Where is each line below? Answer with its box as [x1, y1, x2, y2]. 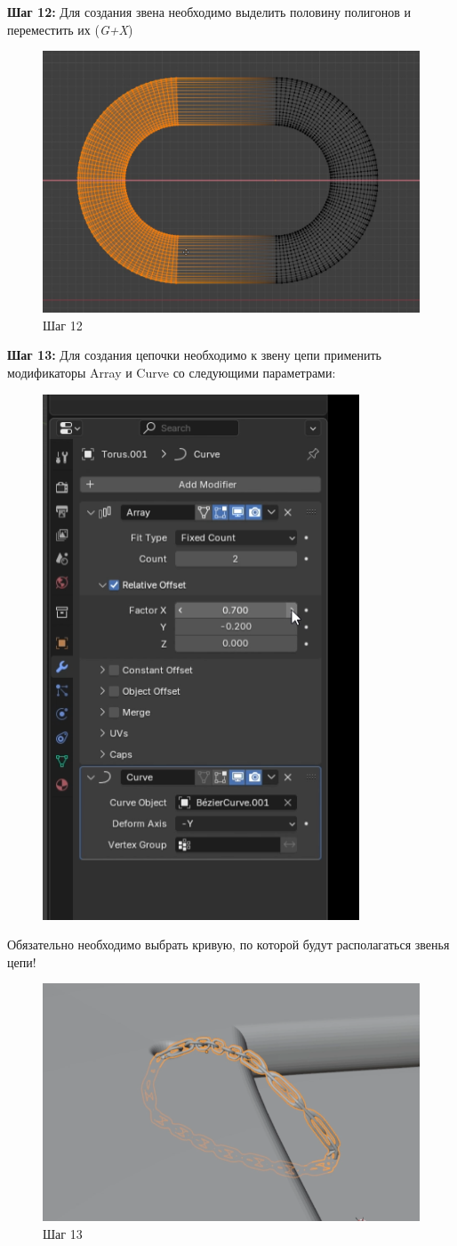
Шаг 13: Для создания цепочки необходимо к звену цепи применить [7, 346, 382, 364]
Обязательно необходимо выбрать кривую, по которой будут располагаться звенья [7, 935, 450, 954]
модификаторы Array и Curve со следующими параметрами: [7, 363, 336, 382]
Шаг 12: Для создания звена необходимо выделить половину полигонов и [7, 3, 412, 20]
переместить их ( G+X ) [7, 20, 133, 38]
